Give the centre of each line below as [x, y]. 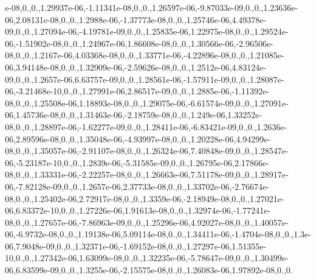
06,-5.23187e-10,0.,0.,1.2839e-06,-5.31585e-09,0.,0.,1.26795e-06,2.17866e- [137, 162]
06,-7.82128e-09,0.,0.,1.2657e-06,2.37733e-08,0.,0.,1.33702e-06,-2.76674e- [137, 186]
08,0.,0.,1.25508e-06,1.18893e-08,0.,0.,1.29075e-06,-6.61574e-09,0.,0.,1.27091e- [147, 103]
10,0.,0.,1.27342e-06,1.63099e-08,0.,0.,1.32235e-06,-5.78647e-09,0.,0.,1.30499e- [147, 258]
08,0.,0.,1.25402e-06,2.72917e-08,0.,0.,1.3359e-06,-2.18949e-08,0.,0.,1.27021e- [145, 198]
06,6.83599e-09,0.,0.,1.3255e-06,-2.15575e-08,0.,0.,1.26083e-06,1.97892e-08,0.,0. [149, 270]
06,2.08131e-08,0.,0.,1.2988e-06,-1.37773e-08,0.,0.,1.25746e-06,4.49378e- [136, 19]
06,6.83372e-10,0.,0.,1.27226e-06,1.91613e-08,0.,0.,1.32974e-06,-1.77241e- [138, 210]
